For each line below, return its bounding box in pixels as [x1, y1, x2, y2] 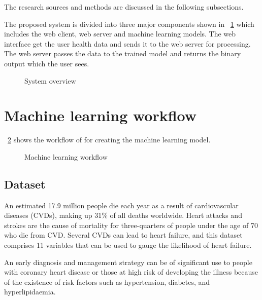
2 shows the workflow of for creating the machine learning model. [8, 134, 211, 145]
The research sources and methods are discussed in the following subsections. [4, 2, 244, 12]
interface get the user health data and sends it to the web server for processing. [4, 38, 251, 49]
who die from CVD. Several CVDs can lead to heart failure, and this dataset [4, 230, 243, 240]
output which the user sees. [4, 58, 89, 68]
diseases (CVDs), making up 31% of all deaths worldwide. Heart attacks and [4, 210, 242, 220]
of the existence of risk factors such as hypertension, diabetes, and [4, 276, 210, 287]
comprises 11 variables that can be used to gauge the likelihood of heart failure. [4, 240, 252, 250]
